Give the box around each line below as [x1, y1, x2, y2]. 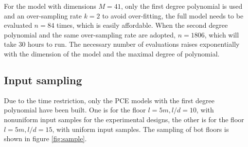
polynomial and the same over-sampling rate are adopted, [4, 29, 176, 39]
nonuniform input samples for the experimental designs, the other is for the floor [4, 114, 244, 124]
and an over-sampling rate [4, 10, 82, 20]
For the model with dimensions [4, 1, 96, 11]
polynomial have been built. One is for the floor [4, 105, 146, 115]
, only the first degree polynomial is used [121, 1, 243, 11]
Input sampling [4, 72, 82, 87]
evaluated [4, 20, 32, 30]
